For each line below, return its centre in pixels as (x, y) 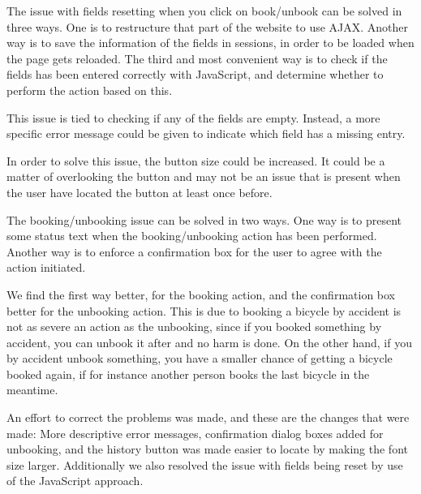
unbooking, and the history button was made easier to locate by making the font (207, 449)
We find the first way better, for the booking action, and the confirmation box (201, 294)
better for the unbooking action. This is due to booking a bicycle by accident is (204, 310)
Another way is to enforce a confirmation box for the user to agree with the (194, 251)
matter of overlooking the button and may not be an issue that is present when (204, 176)
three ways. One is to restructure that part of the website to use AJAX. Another (208, 26)
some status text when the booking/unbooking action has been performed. (192, 236)
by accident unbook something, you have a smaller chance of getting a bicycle (200, 358)
